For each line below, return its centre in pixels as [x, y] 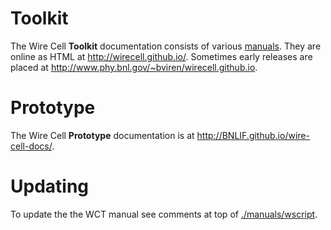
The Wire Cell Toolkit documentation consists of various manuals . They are [166, 46]
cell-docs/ [31, 146]
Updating [50, 186]
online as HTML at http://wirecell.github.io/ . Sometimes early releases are [161, 56]
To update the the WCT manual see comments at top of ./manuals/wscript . [164, 214]
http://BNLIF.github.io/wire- [253, 135]
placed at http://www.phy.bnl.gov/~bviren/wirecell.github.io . [134, 67]
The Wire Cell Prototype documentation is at [102, 135]
